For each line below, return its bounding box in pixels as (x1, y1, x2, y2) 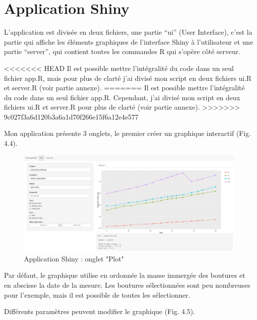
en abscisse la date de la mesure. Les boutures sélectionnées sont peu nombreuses (4, 280, 251, 290)
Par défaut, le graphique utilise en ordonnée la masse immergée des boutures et (4, 270, 246, 280)
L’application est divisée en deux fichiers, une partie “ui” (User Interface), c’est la (4, 27, 253, 37)
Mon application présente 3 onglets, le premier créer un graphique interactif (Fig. (4, 128, 251, 138)
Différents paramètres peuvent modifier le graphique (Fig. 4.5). (4, 306, 195, 317)
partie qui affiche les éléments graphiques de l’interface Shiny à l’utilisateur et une (4, 36, 254, 47)
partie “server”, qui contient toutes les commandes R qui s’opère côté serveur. (4, 46, 241, 57)
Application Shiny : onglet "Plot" (24, 253, 124, 263)
